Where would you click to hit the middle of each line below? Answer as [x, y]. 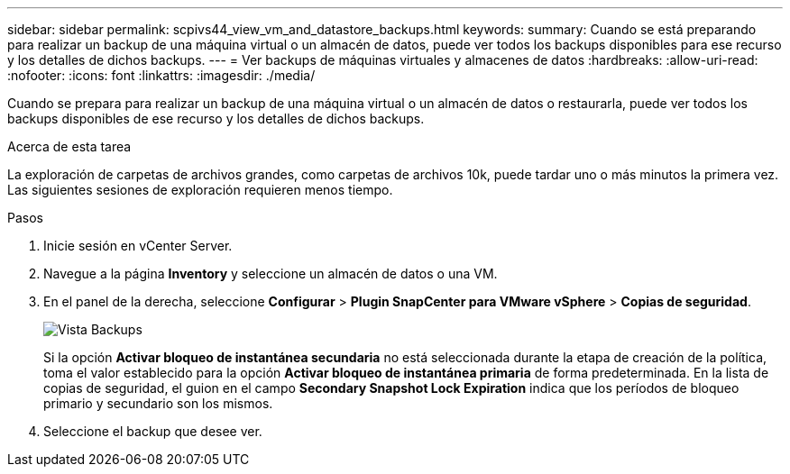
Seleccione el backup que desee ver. [153, 431]
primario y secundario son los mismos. [158, 403]
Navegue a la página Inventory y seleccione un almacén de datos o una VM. [271, 273]
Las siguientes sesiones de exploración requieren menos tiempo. [200, 190]
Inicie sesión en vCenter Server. [138, 246]
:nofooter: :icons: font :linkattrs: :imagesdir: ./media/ [161, 75]
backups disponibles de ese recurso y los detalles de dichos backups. [216, 118]
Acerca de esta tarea [69, 146]
